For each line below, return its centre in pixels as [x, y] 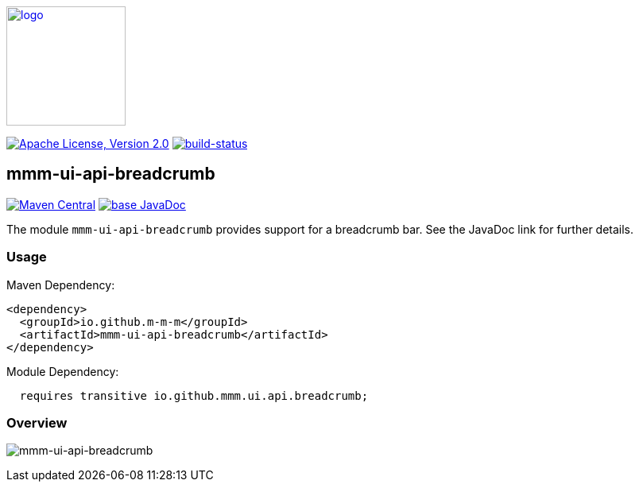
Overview [37, 422]
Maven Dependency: [61, 285]
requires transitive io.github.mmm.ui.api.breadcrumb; [194, 395]
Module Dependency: [63, 371]
